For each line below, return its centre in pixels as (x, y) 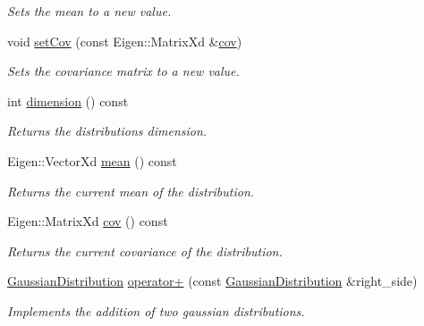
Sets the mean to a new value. (89, 11)
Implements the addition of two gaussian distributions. (156, 310)
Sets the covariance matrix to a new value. (123, 71)
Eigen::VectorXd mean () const (92, 160)
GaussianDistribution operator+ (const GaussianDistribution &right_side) (212, 281)
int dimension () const (68, 100)
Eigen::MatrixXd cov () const (88, 221)
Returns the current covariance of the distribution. (145, 251)
